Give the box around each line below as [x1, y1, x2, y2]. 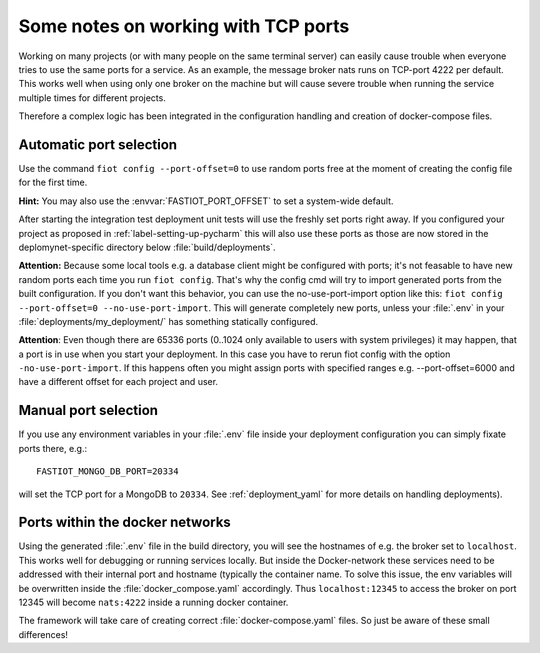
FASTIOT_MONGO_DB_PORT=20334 [36, 466, 179, 477]
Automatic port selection [18, 136, 178, 153]
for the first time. [18, 176, 88, 189]
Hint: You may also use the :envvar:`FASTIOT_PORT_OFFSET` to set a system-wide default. [18, 195, 394, 207]
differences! [18, 628, 69, 640]
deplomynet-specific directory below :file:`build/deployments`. [18, 241, 276, 253]
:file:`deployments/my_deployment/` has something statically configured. [18, 315, 319, 327]
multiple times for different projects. [18, 91, 167, 104]
